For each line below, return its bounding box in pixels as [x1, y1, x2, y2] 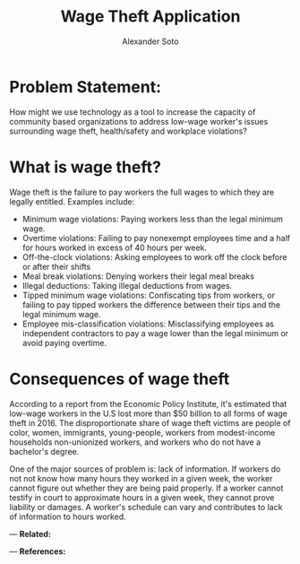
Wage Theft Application [60, 6, 241, 27]
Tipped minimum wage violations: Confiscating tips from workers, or [21, 290, 276, 300]
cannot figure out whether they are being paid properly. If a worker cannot [9, 482, 284, 493]
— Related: [9, 528, 52, 539]
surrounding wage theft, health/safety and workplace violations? [9, 126, 248, 136]
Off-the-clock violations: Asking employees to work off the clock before [21, 251, 287, 262]
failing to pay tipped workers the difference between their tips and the [21, 299, 281, 310]
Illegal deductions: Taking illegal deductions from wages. [21, 280, 233, 291]
